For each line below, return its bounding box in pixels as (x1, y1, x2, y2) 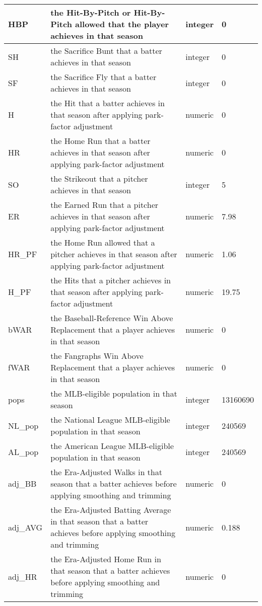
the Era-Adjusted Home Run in (50, 553, 161, 565)
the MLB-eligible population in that (50, 388, 177, 399)
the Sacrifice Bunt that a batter (50, 45, 162, 56)
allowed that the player (75, 18, 169, 30)
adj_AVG (8, 521, 43, 533)
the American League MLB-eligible (50, 440, 174, 451)
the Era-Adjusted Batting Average (50, 504, 171, 515)
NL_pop (8, 419, 39, 431)
